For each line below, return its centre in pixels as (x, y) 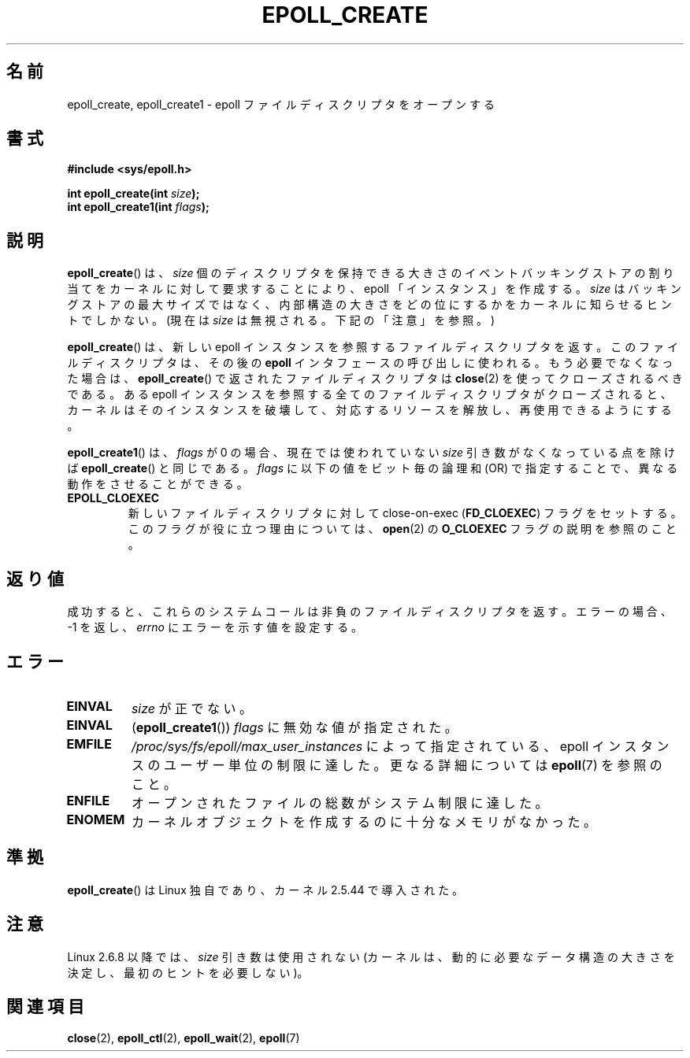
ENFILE (88, 800)
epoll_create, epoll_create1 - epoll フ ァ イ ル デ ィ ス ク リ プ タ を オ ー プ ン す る (281, 104)
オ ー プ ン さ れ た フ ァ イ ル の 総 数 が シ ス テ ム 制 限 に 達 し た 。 (339, 803)
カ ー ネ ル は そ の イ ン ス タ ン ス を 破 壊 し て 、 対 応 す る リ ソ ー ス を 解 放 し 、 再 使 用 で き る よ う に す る (369, 410)
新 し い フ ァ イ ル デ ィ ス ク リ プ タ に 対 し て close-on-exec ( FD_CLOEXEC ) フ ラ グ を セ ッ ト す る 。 (405, 513)
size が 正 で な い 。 (192, 708)
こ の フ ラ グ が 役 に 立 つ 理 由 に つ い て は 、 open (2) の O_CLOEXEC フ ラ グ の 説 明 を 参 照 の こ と (402, 529)
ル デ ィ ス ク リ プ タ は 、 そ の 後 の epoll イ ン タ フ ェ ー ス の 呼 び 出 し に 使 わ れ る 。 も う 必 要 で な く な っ (370, 363)
